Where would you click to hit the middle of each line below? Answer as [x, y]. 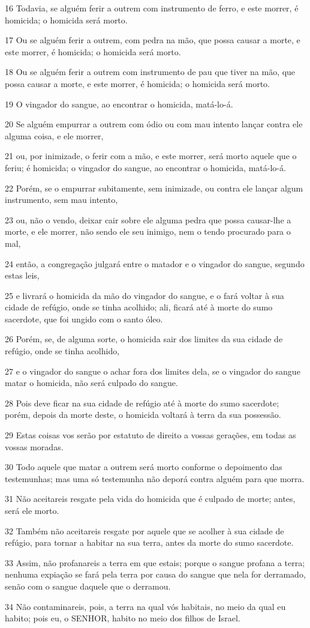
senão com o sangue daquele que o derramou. [88, 586]
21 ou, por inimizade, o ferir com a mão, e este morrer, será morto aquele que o [151, 156]
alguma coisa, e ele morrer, [54, 135]
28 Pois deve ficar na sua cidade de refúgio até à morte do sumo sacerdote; [142, 403]
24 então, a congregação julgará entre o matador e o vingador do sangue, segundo [155, 263]
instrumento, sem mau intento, [61, 200]
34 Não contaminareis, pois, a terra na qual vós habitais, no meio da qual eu [145, 606]
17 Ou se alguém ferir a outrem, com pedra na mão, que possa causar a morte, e [153, 40]
